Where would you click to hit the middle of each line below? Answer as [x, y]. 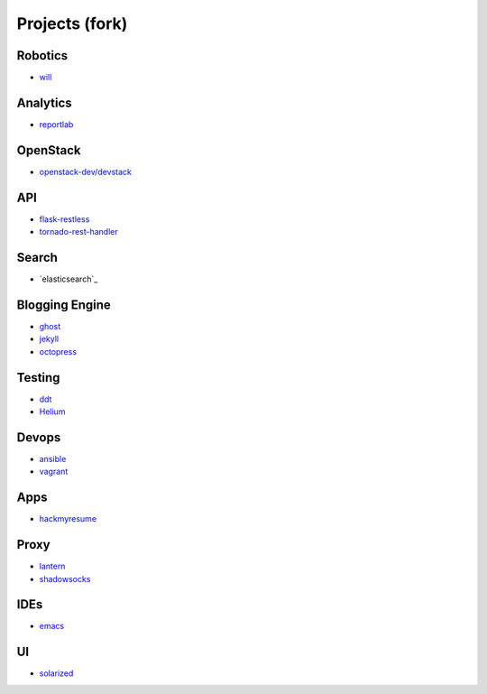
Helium [52, 412]
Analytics [44, 102]
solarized [56, 673]
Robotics [42, 56]
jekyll [49, 339]
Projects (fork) [72, 23]
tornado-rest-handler [79, 232]
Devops [39, 437]
